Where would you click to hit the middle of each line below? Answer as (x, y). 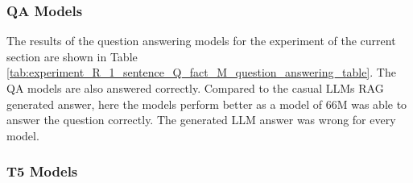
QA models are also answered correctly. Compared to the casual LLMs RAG (195, 88)
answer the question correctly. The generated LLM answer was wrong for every (201, 120)
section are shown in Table (72, 56)
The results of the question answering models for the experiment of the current (201, 41)
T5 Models (42, 171)
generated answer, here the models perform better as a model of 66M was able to (207, 104)
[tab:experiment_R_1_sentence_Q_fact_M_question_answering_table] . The (201, 72)
